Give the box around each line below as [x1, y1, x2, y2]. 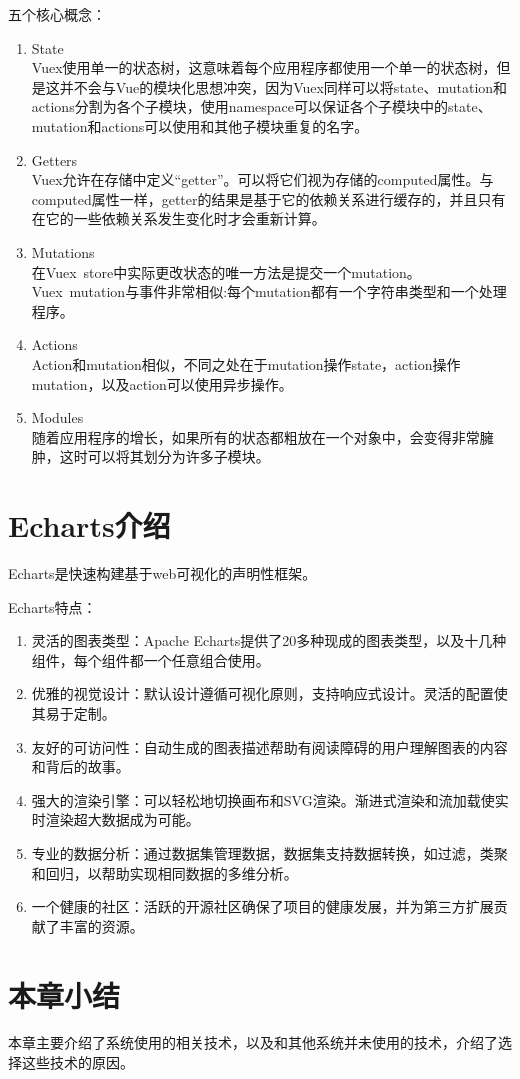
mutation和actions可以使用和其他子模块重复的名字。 [31, 115, 369, 136]
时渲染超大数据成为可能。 [31, 809, 200, 830]
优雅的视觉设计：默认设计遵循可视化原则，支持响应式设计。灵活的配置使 [31, 683, 508, 704]
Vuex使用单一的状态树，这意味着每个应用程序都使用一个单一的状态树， [31, 57, 497, 78]
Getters [31, 149, 78, 170]
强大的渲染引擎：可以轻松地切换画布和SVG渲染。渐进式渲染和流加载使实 [31, 789, 509, 810]
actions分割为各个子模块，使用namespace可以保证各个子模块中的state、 [31, 96, 492, 117]
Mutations [31, 241, 95, 262]
